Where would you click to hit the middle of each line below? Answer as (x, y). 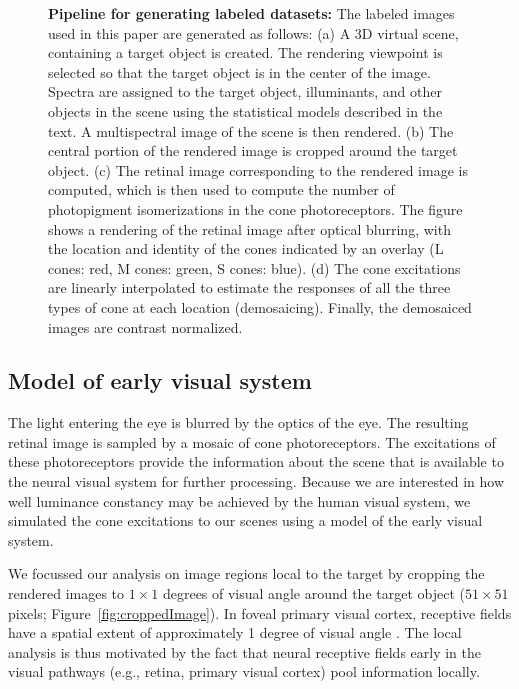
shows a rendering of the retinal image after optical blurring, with (249, 228)
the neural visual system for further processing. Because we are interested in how (256, 481)
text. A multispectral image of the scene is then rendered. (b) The (251, 130)
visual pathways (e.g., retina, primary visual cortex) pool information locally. (244, 671)
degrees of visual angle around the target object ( (313, 593)
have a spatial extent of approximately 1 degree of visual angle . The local (235, 632)
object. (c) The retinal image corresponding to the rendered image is (258, 169)
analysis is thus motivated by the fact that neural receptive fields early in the (244, 651)
